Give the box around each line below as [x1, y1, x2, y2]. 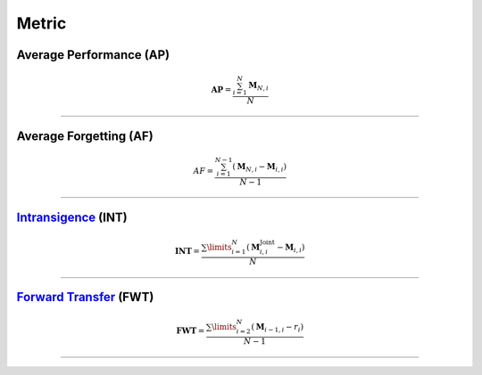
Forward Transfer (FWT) [16, 289, 154, 305]
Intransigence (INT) [16, 209, 129, 224]
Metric [16, 13, 67, 33]
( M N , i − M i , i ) [232, 161, 287, 174]
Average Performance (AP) [16, 47, 170, 62]
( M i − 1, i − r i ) [251, 322, 303, 334]
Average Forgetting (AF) [16, 128, 154, 143]
